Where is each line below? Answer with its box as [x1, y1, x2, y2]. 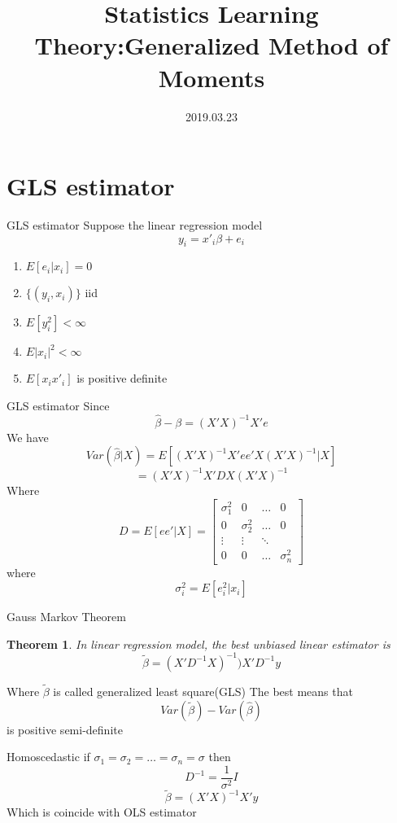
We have [7, 428, 49, 445]
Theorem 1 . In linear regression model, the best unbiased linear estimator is [7, 635, 390, 652]
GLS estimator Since [7, 397, 110, 414]
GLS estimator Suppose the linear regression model [7, 217, 263, 234]
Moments [158, 60, 265, 94]
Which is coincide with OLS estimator [7, 803, 197, 821]
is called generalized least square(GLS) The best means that [53, 683, 353, 700]
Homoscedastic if [7, 748, 90, 765]
